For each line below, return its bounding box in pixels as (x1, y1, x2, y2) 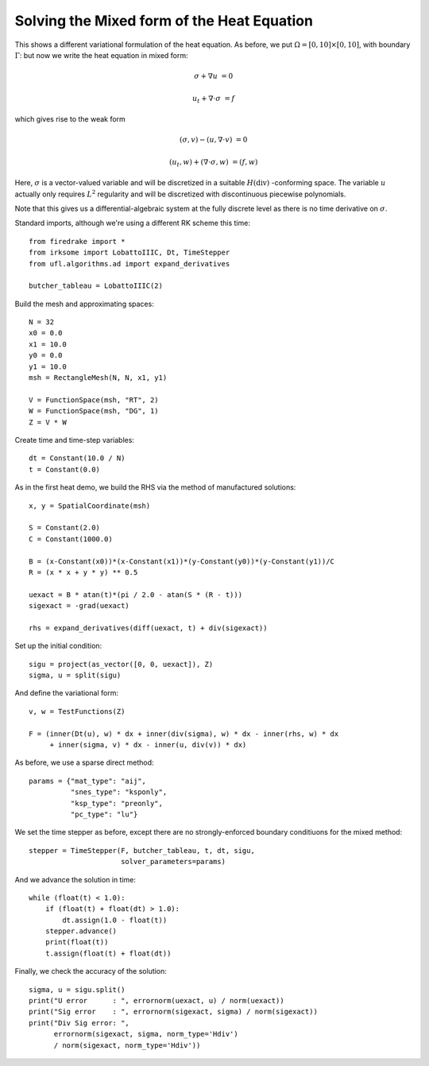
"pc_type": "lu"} (70, 809, 138, 819)
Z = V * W (29, 417, 67, 427)
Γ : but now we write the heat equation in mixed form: (14, 50, 188, 60)
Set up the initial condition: (14, 641, 102, 651)
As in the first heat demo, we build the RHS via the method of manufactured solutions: (14, 483, 296, 492)
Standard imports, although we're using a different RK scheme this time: (14, 219, 250, 228)
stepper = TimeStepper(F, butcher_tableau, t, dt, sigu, (29, 846, 256, 855)
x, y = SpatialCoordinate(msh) (29, 501, 151, 510)
